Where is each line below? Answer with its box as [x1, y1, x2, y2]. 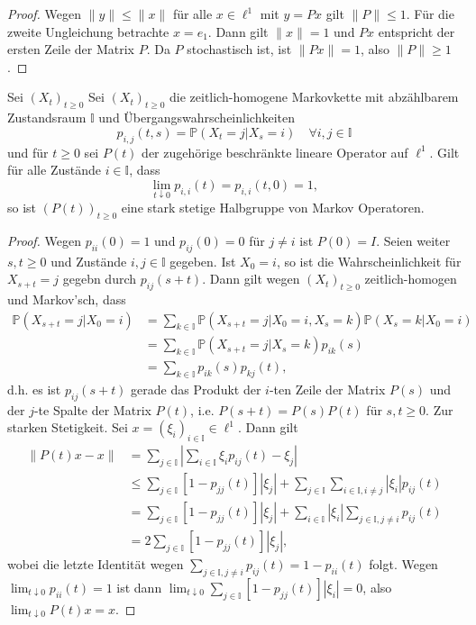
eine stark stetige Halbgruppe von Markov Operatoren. [121, 197, 425, 216]
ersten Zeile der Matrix [7, 40, 134, 59]
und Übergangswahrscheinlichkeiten [98, 108, 295, 127]
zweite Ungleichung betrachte [7, 22, 169, 41]
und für [7, 142, 49, 161]
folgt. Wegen [369, 554, 438, 573]
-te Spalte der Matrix [33, 400, 151, 419]
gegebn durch [62, 269, 137, 288]
